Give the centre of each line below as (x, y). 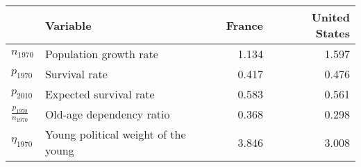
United (330, 17)
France (245, 25)
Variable (68, 25)
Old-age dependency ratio (107, 114)
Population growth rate (101, 54)
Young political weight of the (115, 134)
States (333, 33)
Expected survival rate (100, 94)
